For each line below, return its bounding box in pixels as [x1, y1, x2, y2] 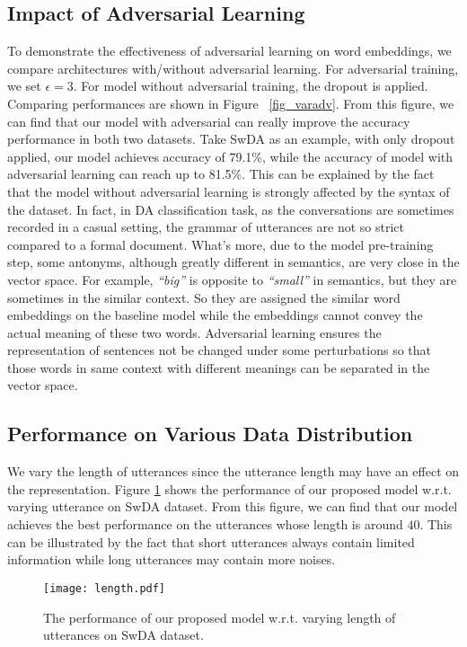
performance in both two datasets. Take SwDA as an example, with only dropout [7, 129, 455, 148]
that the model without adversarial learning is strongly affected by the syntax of [7, 182, 450, 200]
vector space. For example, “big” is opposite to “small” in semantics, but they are [7, 270, 457, 288]
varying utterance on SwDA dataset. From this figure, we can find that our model [7, 497, 458, 516]
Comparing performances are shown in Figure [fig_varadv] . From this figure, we [7, 93, 454, 112]
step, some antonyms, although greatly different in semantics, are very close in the [7, 253, 460, 271]
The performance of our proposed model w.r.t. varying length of [43, 607, 396, 626]
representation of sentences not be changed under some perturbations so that [7, 341, 431, 359]
